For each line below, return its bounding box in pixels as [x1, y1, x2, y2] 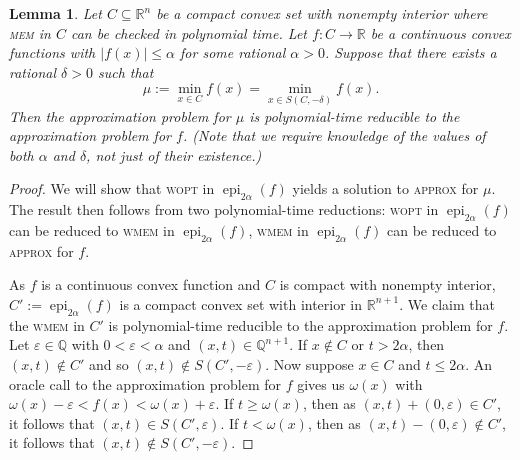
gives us [297, 373, 345, 394]
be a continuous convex [370, 22, 511, 43]
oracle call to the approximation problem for [9, 373, 282, 394]
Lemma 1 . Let [9, 3, 102, 23]
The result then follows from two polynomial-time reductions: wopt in [9, 199, 439, 220]
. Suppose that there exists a [324, 42, 497, 63]
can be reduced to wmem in [9, 219, 175, 240]
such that [97, 61, 154, 82]
